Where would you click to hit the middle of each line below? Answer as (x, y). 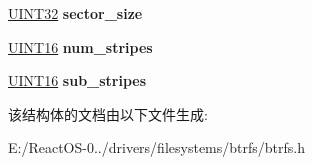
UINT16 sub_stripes (77, 80)
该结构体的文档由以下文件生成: (108, 113)
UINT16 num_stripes (80, 46)
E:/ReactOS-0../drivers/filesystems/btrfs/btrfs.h (156, 147)
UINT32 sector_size (75, 13)
